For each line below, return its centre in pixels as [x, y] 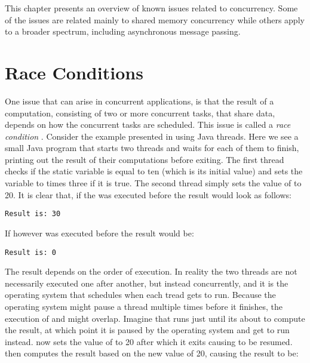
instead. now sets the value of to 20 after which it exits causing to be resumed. [149, 341]
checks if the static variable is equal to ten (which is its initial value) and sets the [154, 171]
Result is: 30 [33, 214]
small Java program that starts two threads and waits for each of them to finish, [152, 148]
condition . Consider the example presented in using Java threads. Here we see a [152, 136]
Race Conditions [74, 72]
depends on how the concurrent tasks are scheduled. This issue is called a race [148, 124]
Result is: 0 [30, 252]
